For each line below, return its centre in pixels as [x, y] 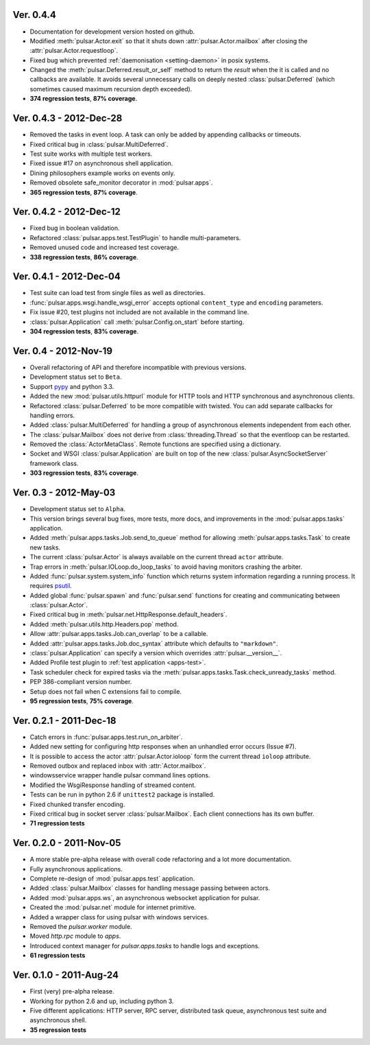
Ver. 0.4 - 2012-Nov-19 [63, 351]
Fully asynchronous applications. [76, 869]
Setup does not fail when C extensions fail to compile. [106, 691]
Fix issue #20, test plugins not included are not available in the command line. [139, 312]
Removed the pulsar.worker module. [81, 927]
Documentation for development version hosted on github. [112, 32]
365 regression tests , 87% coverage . [84, 192]
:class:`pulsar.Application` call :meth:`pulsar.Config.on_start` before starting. [137, 322]
